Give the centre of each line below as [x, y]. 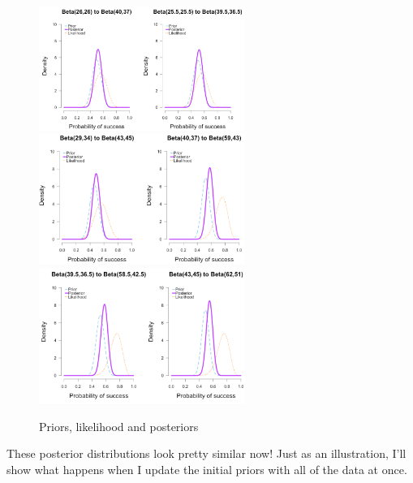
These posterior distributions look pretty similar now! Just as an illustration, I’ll [206, 453]
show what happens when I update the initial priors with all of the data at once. [207, 469]
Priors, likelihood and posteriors [119, 426]
